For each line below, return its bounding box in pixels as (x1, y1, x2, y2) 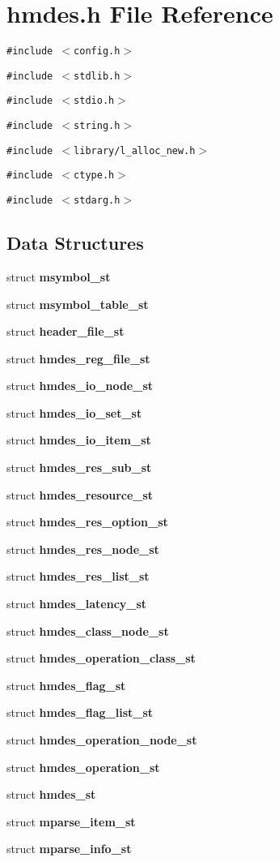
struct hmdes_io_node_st (6, 377, 153, 394)
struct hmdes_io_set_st (6, 404, 142, 421)
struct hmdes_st (6, 786, 96, 803)
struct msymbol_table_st (6, 295, 149, 312)
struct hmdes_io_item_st (6, 431, 151, 448)
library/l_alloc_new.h (74, 144, 196, 157)
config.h (74, 45, 120, 58)
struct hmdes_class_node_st (6, 622, 169, 639)
